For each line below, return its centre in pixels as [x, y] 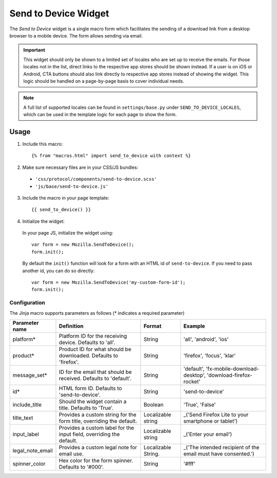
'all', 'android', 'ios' [206, 339]
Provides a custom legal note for [98, 447]
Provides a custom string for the [98, 414]
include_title [27, 405]
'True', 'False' [200, 405]
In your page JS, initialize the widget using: [68, 233]
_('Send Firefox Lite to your [216, 414]
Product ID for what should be [95, 349]
